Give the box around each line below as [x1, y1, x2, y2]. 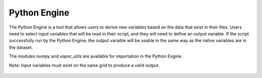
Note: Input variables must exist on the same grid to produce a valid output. [9, 62, 160, 68]
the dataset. [9, 44, 33, 50]
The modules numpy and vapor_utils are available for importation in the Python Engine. [9, 53, 183, 59]
